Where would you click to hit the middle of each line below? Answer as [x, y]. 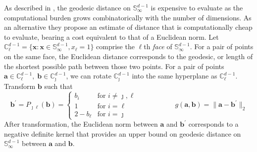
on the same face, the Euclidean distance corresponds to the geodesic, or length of [128, 56]
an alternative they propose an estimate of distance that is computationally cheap [128, 27]
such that [58, 86]
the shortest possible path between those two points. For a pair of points [114, 66]
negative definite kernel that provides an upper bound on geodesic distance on [123, 133]
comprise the [115, 46]
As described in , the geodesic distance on [67, 7]
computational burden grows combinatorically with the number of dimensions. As [128, 17]
